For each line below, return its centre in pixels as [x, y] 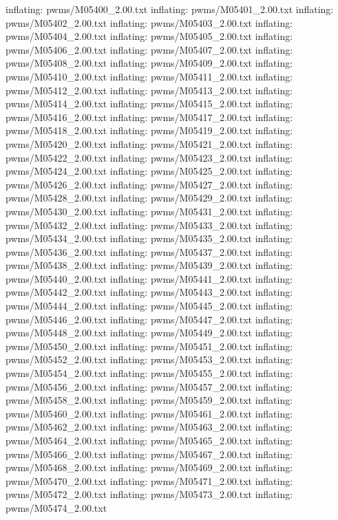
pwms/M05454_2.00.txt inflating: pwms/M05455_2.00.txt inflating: [149, 373]
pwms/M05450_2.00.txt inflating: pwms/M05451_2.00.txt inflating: [149, 346]
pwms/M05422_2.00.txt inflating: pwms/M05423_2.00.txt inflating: [149, 157]
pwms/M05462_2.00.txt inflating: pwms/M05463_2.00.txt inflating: [149, 427]
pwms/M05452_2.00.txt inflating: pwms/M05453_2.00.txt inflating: [149, 359]
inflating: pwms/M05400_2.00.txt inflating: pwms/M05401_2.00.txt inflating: [170, 9]
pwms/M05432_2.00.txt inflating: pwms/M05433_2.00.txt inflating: [149, 225]
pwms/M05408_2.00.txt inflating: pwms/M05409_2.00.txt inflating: [149, 63]
